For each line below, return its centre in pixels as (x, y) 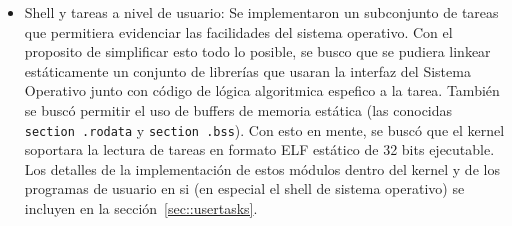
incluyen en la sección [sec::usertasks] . (141, 208)
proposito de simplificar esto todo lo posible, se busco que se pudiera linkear (257, 51)
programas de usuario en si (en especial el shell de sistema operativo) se (244, 188)
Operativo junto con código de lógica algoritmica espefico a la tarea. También (262, 90)
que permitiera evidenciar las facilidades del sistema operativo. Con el (238, 31)
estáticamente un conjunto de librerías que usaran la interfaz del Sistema (247, 70)
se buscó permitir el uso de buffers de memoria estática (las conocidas (238, 109)
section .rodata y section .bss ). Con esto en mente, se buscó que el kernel (264, 129)
